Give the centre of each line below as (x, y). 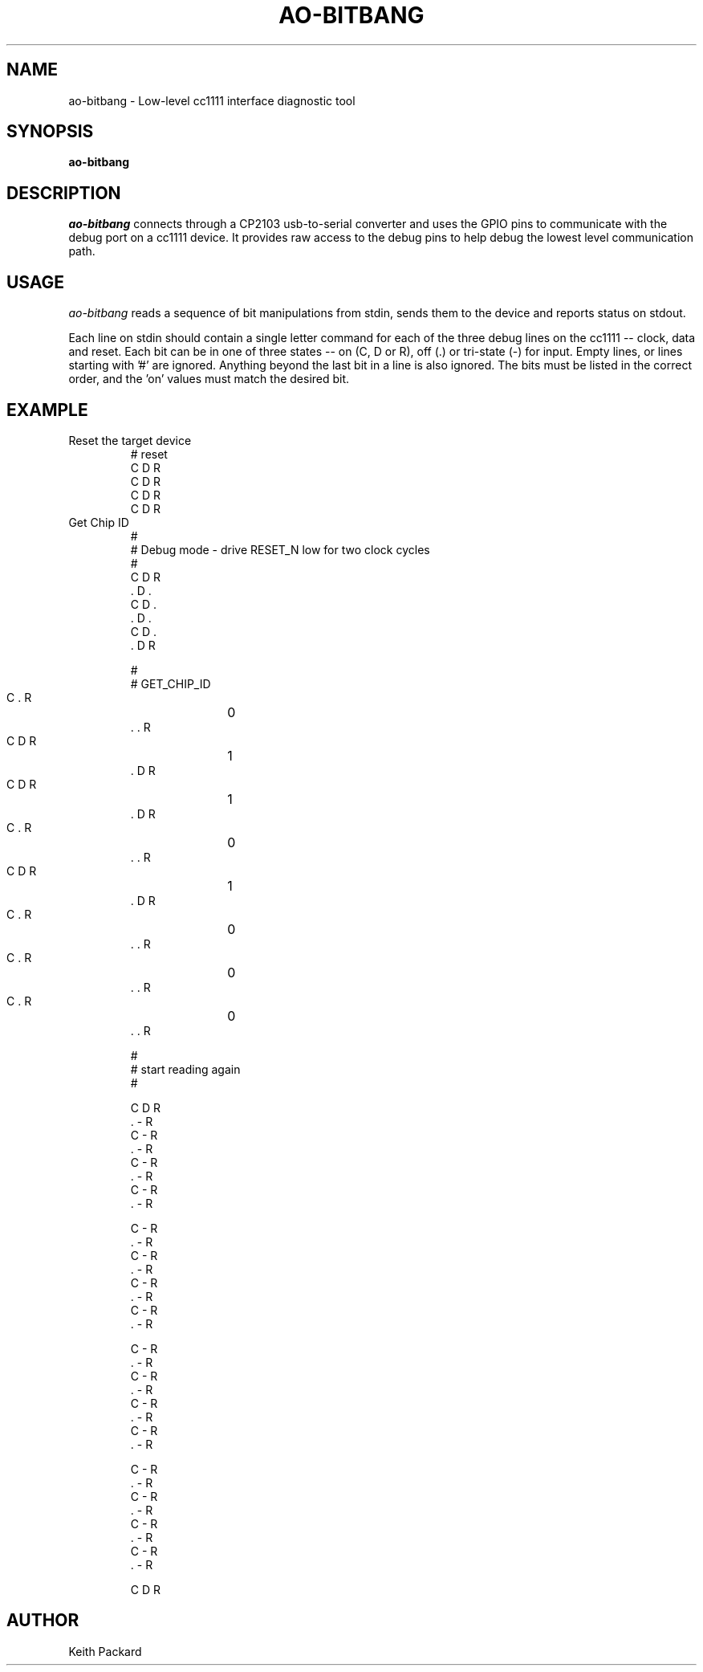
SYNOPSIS (50, 132)
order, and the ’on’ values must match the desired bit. (209, 379)
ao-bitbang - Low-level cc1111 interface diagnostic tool (212, 100)
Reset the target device (130, 440)
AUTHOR (43, 1621)
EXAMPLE (47, 410)
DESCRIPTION (64, 193)
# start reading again (185, 1069)
